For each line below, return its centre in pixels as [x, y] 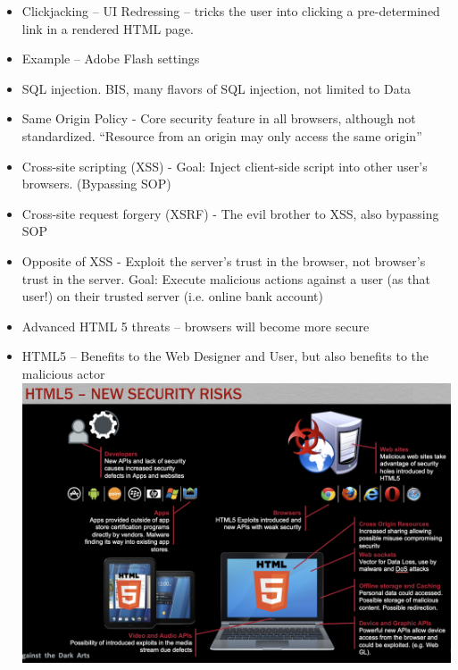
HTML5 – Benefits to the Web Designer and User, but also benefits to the [225, 356]
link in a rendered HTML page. [108, 28]
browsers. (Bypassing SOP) [96, 184]
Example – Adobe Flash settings [111, 59]
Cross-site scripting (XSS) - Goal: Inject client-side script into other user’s [225, 166]
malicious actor [63, 373]
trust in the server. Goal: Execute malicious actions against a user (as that [226, 278]
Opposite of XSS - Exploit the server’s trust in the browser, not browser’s [224, 260]
